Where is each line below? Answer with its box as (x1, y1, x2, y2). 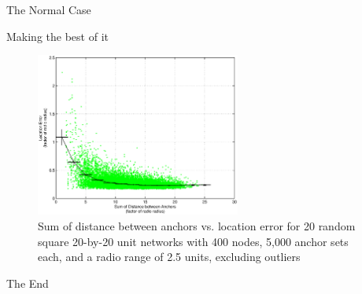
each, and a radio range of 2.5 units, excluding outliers (38, 248, 301, 265)
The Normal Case (6, 2, 91, 17)
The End (6, 274, 49, 291)
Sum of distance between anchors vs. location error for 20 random (38, 217, 356, 233)
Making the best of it (6, 28, 109, 44)
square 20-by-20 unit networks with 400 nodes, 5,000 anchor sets (38, 233, 349, 249)
